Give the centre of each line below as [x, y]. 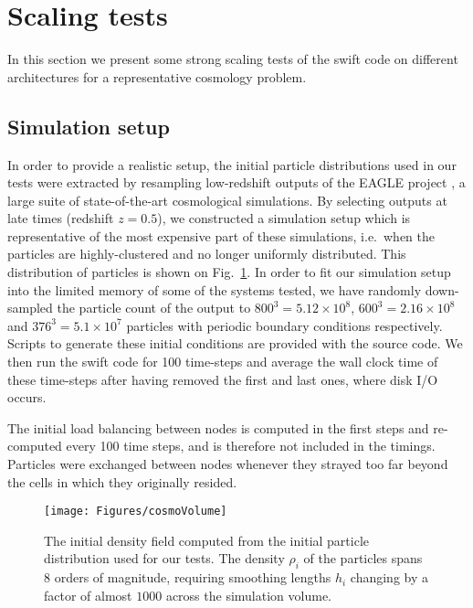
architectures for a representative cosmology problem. [157, 76]
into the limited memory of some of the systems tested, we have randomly [215, 289]
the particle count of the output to [154, 308]
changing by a [389, 577]
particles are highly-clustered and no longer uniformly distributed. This [207, 254]
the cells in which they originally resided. [122, 481]
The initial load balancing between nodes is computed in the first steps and [218, 427]
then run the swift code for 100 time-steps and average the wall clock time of [223, 362]
